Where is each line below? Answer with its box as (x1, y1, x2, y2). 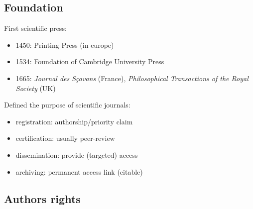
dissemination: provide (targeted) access (15, 149, 138, 160)
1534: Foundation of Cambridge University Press (15, 56, 164, 67)
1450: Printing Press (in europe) (15, 39, 114, 50)
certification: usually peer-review (15, 133, 115, 143)
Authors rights (4, 191, 81, 206)
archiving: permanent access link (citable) (15, 166, 143, 177)
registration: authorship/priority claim (15, 116, 133, 126)
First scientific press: (4, 23, 67, 33)
